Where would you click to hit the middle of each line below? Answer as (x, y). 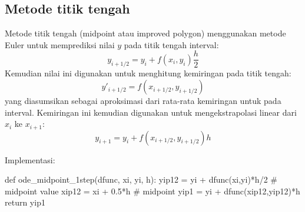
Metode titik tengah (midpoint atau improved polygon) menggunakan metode (145, 33)
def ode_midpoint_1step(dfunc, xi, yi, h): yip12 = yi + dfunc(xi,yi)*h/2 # (141, 179)
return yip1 (25, 202)
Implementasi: (30, 159)
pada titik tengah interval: (171, 44)
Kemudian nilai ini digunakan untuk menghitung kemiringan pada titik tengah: (148, 73)
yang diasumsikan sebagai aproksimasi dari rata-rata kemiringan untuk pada (143, 101)
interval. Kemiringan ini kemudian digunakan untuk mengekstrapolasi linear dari (151, 112)
